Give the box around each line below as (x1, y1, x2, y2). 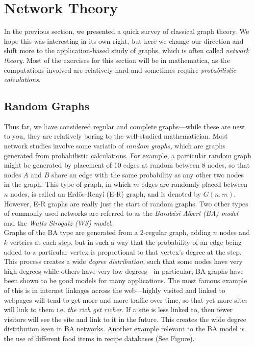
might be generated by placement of (4, 160, 112, 170)
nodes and (219, 227, 250, 237)
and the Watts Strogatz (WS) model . (4, 217, 113, 228)
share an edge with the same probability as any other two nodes (51, 169, 244, 179)
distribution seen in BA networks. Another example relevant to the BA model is (4, 323, 245, 334)
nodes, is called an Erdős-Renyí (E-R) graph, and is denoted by (10, 189, 201, 199)
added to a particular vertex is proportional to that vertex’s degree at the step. (4, 246, 242, 257)
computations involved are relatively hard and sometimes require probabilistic (4, 64, 236, 75)
